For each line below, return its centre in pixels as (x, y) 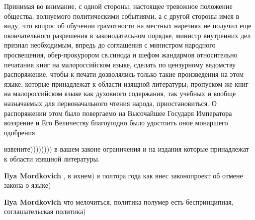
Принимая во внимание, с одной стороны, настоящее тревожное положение (118, 6)
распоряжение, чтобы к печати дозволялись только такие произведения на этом (124, 74)
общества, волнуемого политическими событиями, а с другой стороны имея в (122, 16)
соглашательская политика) (45, 211)
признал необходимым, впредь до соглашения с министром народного (110, 45)
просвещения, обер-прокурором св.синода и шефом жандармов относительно (121, 54)
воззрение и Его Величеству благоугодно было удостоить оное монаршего (116, 123)
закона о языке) (28, 185)
